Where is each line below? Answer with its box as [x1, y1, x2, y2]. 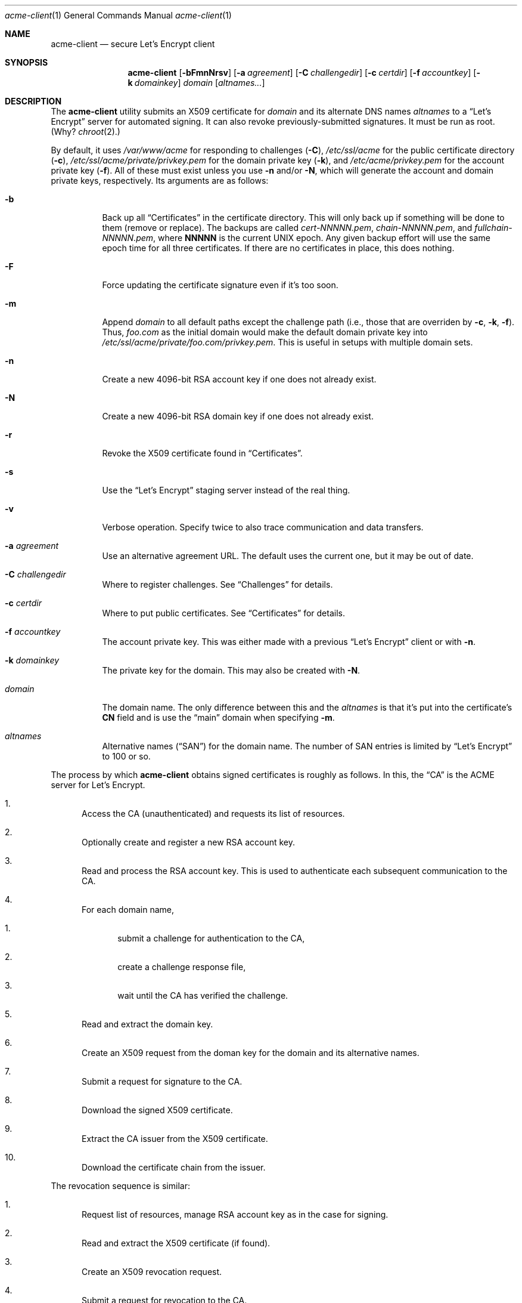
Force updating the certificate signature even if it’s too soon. [102, 280, 338, 290]
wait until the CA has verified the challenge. [117, 990, 288, 1001]
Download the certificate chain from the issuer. [82, 1162, 266, 1172]
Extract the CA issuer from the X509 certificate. [82, 1134, 268, 1144]
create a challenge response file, [117, 962, 246, 972]
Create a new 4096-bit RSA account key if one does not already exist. [102, 374, 377, 384]
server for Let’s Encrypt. [51, 780, 145, 790]
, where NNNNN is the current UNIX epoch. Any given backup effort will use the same [153, 233, 490, 243]
